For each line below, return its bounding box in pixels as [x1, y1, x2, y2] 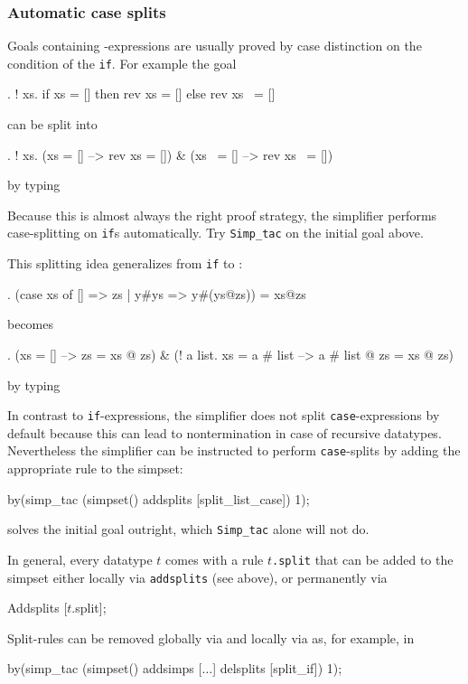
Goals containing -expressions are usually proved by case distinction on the [7, 36, 422, 55]
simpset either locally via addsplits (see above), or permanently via [7, 567, 388, 586]
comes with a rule [165, 549, 264, 568]
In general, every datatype [7, 549, 153, 568]
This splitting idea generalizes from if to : [7, 254, 243, 273]
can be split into [7, 115, 98, 134]
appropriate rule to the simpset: [7, 459, 183, 478]
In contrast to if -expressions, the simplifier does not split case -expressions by [7, 406, 440, 425]
